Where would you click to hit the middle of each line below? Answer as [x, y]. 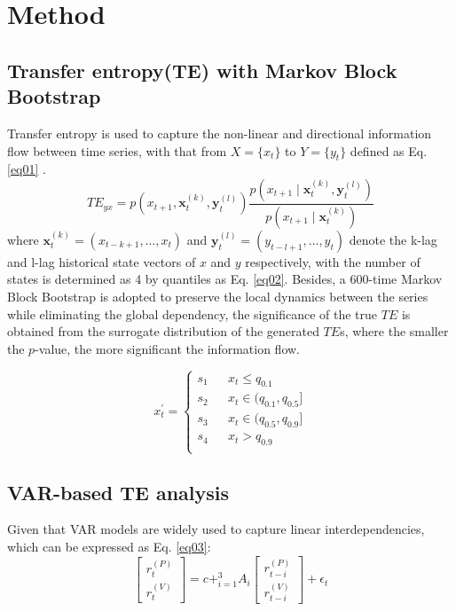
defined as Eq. [389, 150]
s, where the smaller [394, 331]
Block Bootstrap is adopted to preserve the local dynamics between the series [218, 297]
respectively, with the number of [333, 261]
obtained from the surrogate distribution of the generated [163, 331]
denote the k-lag [393, 239]
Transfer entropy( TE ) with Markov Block [202, 70]
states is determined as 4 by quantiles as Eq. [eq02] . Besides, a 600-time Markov [225, 279]
